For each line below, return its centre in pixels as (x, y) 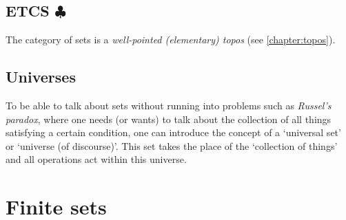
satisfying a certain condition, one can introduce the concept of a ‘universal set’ (173, 132)
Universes (41, 77)
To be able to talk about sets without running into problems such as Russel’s (169, 105)
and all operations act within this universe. (96, 159)
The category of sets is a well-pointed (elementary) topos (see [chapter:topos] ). (171, 40)
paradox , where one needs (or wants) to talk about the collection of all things (169, 119)
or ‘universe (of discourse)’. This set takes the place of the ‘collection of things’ (172, 145)
